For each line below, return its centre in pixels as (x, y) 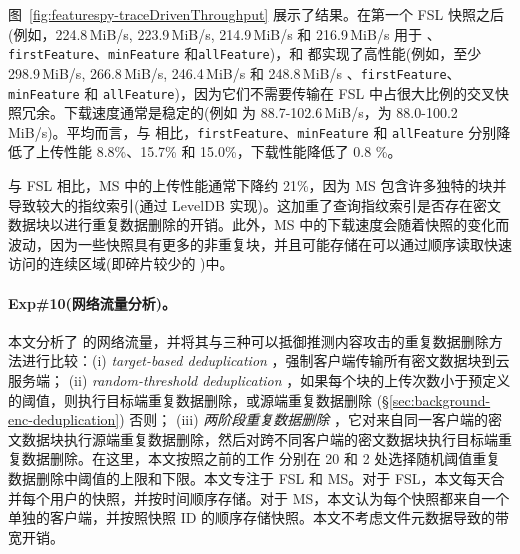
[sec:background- (439, 399)
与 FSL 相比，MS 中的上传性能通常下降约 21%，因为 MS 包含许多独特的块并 (257, 185)
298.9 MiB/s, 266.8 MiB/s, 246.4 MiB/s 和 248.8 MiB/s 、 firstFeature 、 (234, 72)
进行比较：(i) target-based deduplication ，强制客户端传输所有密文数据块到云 (265, 360)
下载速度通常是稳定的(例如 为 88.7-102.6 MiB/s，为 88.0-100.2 (260, 112)
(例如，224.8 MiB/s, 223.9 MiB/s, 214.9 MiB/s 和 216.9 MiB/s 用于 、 (224, 33)
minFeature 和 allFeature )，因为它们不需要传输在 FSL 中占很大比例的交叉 (251, 92)
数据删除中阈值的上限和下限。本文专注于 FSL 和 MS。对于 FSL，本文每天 (249, 477)
